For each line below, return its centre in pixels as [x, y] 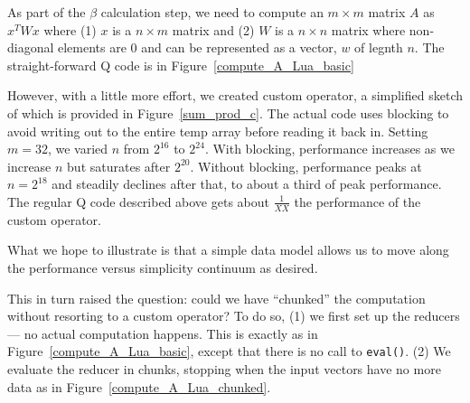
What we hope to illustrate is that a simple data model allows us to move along [228, 250]
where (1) [70, 29]
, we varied [78, 149]
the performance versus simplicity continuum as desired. [163, 267]
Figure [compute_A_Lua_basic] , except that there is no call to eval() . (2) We [229, 351]
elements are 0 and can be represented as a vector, [197, 47]
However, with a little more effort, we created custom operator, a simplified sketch [235, 95]
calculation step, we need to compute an [212, 12]
